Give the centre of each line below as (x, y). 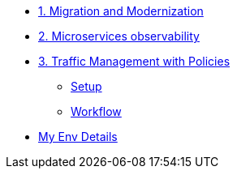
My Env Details (78, 137)
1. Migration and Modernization (121, 11)
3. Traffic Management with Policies (134, 61)
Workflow (96, 111)
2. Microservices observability (119, 36)
